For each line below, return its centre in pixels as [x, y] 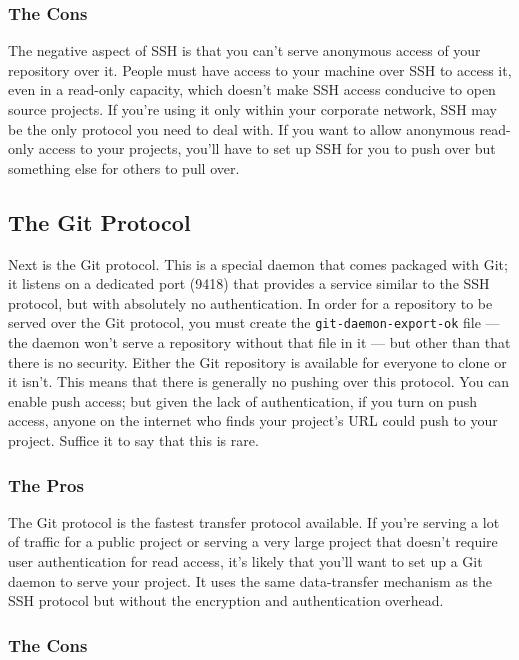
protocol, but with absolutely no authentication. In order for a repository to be [250, 302]
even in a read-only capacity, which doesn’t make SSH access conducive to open [252, 89]
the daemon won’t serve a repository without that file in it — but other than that [259, 342]
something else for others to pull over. [124, 167]
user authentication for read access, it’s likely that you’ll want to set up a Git [245, 560]
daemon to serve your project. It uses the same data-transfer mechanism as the [250, 580]
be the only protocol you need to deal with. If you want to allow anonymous [241, 128]
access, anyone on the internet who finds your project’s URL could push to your [253, 420]
